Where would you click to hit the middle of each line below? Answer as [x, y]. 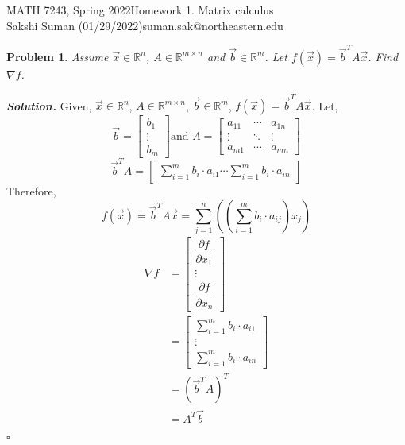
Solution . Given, [49, 105]
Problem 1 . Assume [58, 56]
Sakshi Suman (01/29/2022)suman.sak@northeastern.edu [145, 25]
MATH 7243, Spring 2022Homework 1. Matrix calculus [140, 10]
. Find [383, 56]
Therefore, [31, 190]
